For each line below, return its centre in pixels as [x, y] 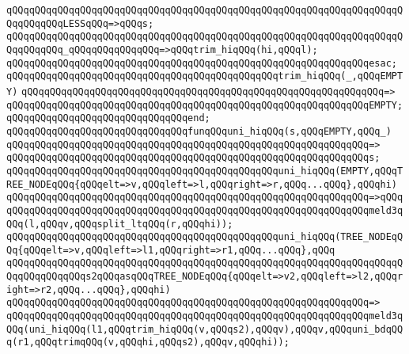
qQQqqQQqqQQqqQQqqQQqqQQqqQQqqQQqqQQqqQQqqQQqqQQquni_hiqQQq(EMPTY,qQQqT [205, 171]
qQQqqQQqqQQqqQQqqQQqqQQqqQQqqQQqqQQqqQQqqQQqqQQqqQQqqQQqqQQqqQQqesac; [202, 63]
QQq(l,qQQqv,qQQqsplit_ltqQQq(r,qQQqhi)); [120, 224]
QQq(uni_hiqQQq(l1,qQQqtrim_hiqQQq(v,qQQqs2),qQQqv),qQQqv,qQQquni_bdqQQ [205, 329]
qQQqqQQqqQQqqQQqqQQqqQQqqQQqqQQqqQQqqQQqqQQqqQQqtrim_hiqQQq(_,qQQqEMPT [205, 76]
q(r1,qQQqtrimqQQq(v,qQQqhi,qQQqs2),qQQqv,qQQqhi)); [148, 343]
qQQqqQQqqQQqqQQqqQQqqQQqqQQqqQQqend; [108, 118]
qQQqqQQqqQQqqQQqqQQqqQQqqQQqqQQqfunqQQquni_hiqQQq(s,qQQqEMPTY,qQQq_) [199, 131]
